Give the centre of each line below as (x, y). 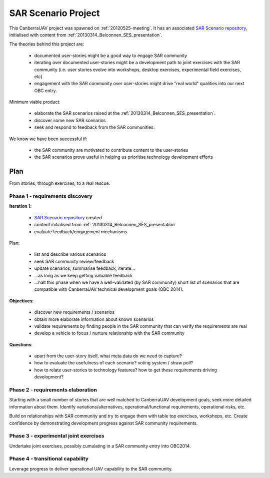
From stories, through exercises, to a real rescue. (60, 183)
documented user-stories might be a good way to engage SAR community (111, 56)
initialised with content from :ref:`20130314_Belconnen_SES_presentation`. (86, 35)
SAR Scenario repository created (68, 217)
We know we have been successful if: (48, 139)
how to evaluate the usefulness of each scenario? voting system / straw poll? (114, 363)
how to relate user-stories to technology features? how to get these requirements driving (126, 370)
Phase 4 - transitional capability (49, 459)
